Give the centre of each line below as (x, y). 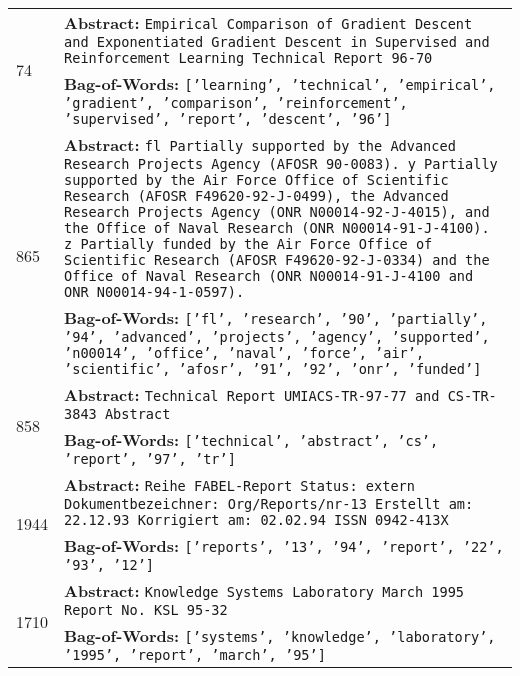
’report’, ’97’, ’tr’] (150, 459)
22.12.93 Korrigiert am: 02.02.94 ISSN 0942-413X (256, 520)
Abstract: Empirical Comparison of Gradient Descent (268, 22)
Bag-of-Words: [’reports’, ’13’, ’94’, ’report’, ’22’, (284, 545)
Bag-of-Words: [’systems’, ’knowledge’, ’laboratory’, (280, 635)
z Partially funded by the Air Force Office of (248, 244)
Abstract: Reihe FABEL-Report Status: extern (239, 484)
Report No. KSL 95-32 (146, 610)
